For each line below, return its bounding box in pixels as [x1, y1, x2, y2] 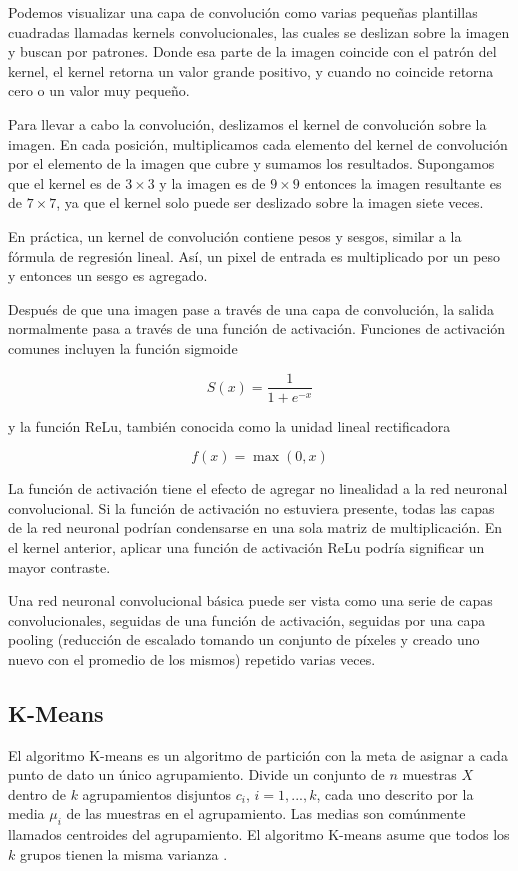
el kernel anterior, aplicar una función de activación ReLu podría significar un [8, 536, 485, 557]
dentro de [8, 783, 66, 804]
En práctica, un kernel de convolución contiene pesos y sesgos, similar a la [8, 225, 462, 246]
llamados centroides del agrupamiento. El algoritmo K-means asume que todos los [8, 824, 510, 845]
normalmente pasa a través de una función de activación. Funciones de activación [8, 318, 506, 339]
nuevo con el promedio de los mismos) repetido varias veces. [8, 648, 376, 669]
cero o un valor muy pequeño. [8, 80, 190, 101]
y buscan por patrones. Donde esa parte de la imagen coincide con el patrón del [8, 41, 497, 62]
